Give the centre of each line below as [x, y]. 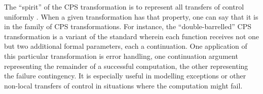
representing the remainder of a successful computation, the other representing [126, 66]
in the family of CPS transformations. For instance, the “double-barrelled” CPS [128, 26]
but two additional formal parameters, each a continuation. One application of [126, 46]
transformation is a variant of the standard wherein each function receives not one [131, 36]
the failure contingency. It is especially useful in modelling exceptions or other [125, 76]
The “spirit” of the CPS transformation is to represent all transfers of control [124, 7]
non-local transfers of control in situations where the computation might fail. [123, 85]
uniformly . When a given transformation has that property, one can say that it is [131, 16]
